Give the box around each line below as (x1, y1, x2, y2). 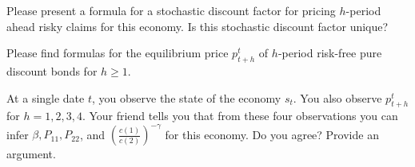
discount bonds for (6, 62, 98, 79)
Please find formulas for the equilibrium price (6, 45, 229, 61)
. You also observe (293, 89, 382, 106)
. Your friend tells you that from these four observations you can (82, 107, 398, 124)
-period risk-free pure (277, 45, 382, 61)
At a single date (6, 89, 85, 106)
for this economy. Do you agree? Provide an (165, 126, 379, 142)
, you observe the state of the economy (92, 89, 281, 106)
